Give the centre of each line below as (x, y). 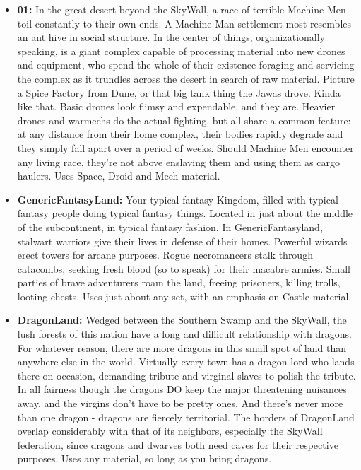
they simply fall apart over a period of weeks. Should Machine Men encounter (185, 147)
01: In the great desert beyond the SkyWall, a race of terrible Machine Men (182, 9)
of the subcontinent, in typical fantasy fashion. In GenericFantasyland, (170, 227)
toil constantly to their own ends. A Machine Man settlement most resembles (184, 23)
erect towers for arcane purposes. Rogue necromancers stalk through (165, 255)
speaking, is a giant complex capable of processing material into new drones (181, 51)
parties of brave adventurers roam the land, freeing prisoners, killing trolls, (179, 282)
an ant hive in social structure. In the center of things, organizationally (171, 37)
